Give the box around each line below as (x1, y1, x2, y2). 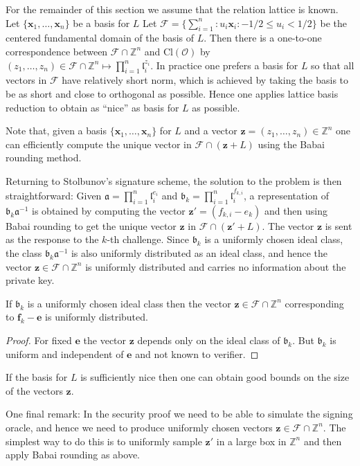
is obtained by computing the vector (32, 203, 186, 217)
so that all (311, 57, 354, 72)
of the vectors (6, 383, 63, 397)
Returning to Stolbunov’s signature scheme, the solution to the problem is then (6, 173, 342, 188)
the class (6, 245, 42, 260)
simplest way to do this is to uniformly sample (6, 433, 202, 448)
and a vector (184, 123, 237, 138)
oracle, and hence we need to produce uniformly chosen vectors (6, 420, 273, 434)
